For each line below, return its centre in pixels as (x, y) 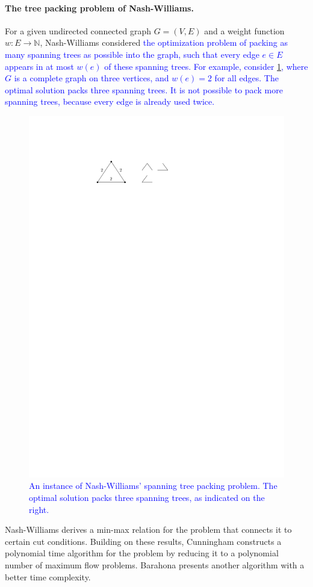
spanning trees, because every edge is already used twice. (110, 101)
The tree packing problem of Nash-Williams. (99, 8)
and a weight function (244, 30)
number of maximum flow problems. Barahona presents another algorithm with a (155, 565)
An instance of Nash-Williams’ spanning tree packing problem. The (153, 486)
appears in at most (39, 66)
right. (39, 509)
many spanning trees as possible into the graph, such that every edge (132, 54)
